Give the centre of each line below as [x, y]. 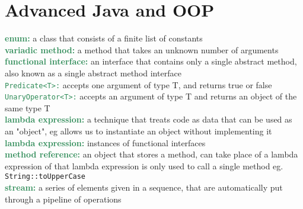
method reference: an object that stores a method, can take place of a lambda [151, 154]
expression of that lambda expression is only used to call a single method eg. [144, 165]
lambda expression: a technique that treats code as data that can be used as [149, 119]
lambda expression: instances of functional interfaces [105, 142]
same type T [28, 107]
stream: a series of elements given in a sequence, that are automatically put [144, 187]
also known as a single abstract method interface [93, 73]
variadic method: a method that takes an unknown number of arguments [142, 49]
